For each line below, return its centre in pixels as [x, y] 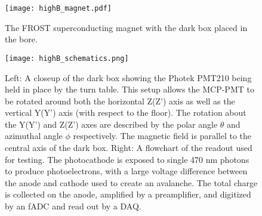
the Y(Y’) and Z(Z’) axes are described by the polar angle [111, 124]
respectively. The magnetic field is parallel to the [162, 136]
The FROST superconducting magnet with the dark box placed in [126, 27]
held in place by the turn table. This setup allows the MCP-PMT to [130, 89]
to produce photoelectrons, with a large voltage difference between [126, 171]
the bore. [21, 39]
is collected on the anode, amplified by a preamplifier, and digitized [128, 194]
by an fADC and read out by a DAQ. [73, 206]
